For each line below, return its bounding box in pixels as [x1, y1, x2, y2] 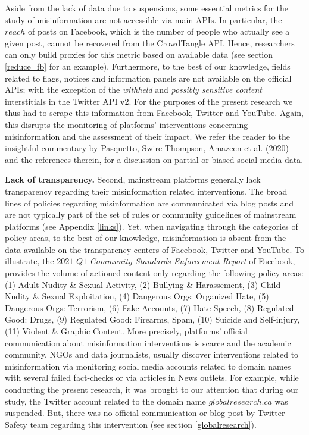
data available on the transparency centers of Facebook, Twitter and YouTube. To [5, 243, 304, 255]
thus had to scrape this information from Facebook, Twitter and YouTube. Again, [5, 107, 304, 119]
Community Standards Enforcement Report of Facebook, [89, 255, 295, 267]
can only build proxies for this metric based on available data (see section [5, 48, 273, 61]
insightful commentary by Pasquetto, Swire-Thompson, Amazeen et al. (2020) [5, 142, 289, 154]
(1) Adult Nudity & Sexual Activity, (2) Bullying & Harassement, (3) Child [5, 278, 281, 290]
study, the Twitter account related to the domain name [5, 395, 206, 407]
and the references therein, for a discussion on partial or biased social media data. [5, 153, 304, 165]
